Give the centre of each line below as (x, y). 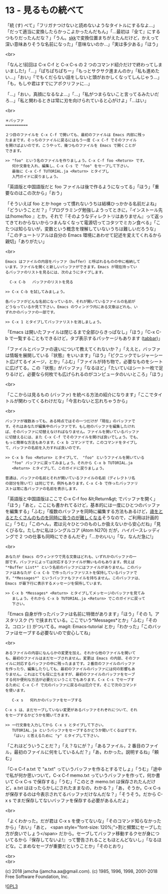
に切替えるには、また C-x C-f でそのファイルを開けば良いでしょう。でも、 (73, 437)
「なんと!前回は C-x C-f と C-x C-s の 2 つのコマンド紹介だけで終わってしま (84, 64)
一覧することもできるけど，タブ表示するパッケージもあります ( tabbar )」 (88, 338)
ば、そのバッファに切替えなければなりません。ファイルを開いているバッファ (72, 432)
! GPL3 (12, 886)
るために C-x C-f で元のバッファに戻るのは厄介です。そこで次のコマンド (71, 685)
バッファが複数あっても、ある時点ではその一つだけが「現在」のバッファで (70, 421)
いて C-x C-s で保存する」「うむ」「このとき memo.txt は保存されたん (76, 781)
